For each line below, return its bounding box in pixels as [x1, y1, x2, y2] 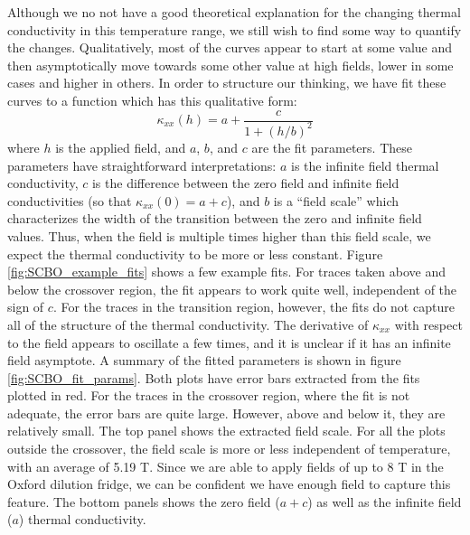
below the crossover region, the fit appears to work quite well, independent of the [7, 279, 457, 298]
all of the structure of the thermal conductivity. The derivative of [7, 314, 369, 333]
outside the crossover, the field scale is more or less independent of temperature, [7, 439, 451, 458]
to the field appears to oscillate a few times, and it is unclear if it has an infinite [7, 333, 451, 352]
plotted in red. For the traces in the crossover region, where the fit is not [7, 386, 410, 405]
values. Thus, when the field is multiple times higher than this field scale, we [7, 226, 431, 245]
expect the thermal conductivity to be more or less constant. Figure [7, 244, 383, 263]
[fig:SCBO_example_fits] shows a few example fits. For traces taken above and [7, 262, 446, 281]
